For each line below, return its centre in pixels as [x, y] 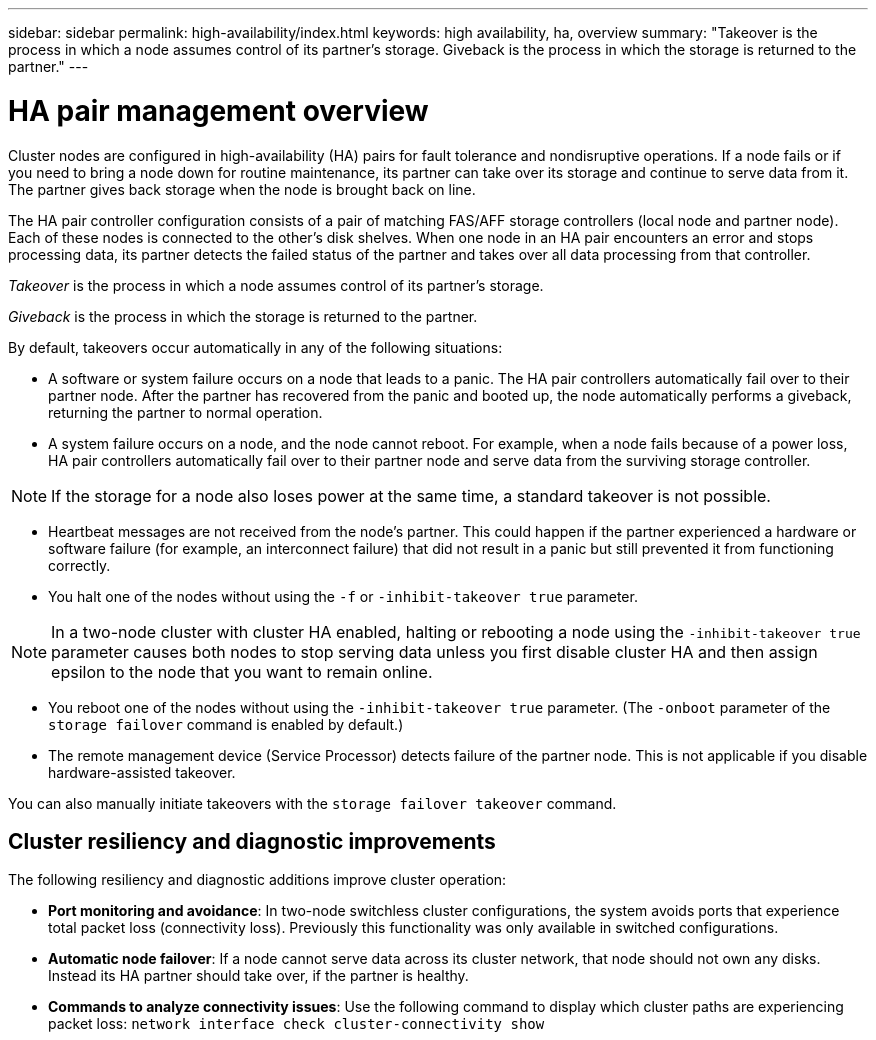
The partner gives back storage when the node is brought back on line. [242, 189]
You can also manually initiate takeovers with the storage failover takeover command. [312, 803]
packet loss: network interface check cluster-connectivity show [296, 1024]
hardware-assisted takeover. [142, 772]
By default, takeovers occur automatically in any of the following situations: [255, 347]
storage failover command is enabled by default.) [226, 724]
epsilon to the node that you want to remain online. [242, 671]
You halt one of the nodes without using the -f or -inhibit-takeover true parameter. [343, 596]
